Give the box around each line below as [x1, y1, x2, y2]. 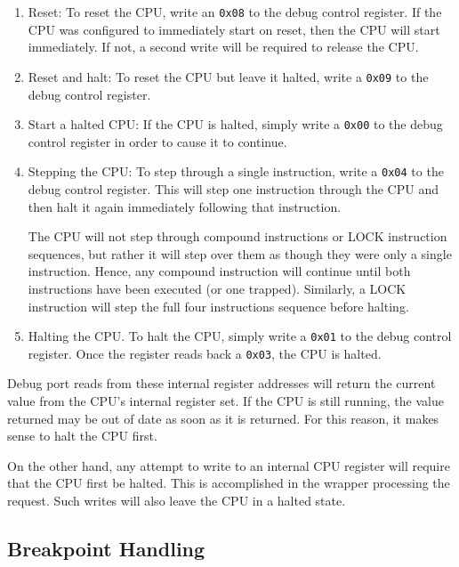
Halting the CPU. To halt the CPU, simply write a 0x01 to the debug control [28, 327, 452, 345]
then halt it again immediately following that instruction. [28, 197, 342, 215]
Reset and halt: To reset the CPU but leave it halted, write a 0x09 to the [28, 67, 429, 85]
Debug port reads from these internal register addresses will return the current [7, 374, 436, 393]
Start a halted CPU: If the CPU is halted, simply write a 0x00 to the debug [28, 115, 443, 134]
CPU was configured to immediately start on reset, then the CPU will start [28, 20, 440, 38]
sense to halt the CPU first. [7, 426, 157, 445]
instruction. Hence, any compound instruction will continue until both [28, 262, 411, 280]
